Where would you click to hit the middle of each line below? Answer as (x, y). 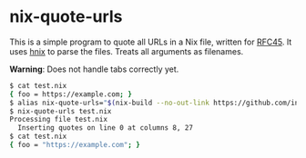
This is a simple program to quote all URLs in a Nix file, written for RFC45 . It (151, 42)
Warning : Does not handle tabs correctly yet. (94, 69)
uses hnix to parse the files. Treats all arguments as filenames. (127, 51)
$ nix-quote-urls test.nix (61, 111)
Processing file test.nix (58, 120)
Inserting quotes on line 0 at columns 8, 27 (106, 128)
